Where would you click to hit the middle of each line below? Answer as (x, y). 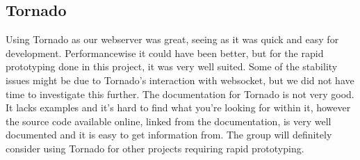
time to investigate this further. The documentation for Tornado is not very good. (180, 94)
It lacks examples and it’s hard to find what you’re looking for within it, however (178, 107)
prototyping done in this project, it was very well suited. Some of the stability (172, 66)
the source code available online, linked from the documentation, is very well (169, 121)
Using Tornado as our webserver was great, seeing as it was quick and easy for (172, 39)
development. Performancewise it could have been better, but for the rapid (165, 53)
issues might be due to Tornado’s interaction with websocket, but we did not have (180, 80)
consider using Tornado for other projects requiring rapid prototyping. (155, 148)
